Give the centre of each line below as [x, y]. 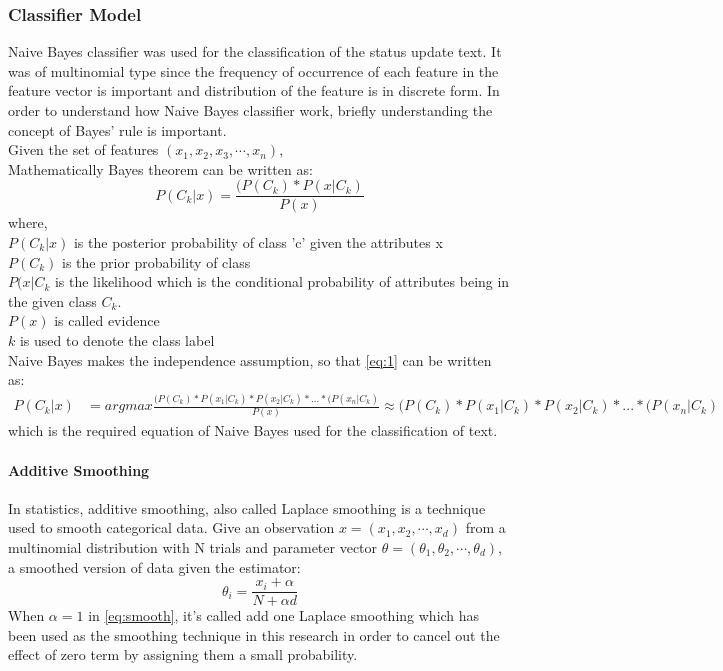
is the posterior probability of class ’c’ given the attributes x [258, 242]
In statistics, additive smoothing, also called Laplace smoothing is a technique [247, 507]
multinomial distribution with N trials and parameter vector [193, 547]
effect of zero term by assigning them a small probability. [183, 654]
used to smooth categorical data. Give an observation [171, 527]
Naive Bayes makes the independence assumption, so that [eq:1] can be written [250, 359]
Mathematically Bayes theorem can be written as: [160, 168]
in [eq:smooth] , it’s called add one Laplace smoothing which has [284, 615]
